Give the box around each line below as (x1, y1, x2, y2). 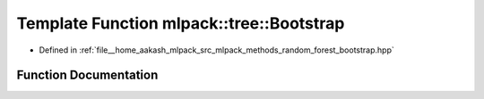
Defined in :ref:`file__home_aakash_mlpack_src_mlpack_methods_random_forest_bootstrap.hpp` (39, 45, 394, 55)
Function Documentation (16, 68, 159, 83)
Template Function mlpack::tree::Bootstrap (16, 13, 345, 33)
